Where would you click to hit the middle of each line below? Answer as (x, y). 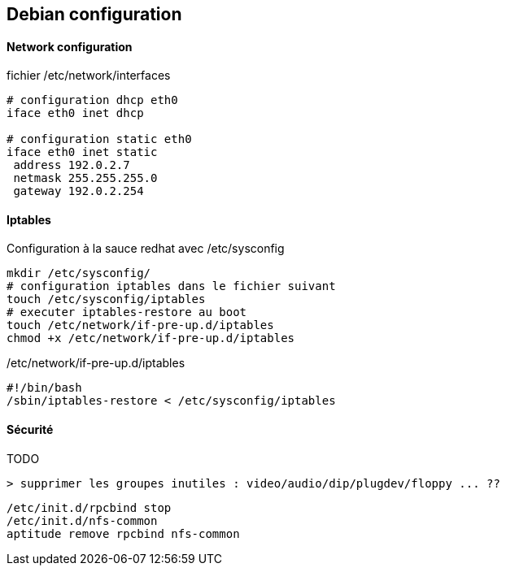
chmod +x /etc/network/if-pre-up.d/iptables (151, 338)
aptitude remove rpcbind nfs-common (123, 533)
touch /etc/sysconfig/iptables (106, 299)
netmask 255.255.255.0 (85, 178)
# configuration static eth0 (99, 139)
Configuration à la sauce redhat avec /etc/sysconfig (146, 249)
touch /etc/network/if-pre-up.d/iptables (140, 325)
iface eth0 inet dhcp (75, 113)
